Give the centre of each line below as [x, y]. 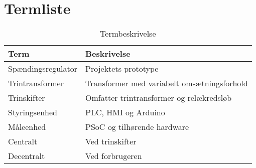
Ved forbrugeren [114, 156]
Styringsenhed [33, 112]
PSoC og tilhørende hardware [137, 127]
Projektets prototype [122, 69]
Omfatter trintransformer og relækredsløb [159, 98]
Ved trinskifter [111, 141]
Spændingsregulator [43, 69]
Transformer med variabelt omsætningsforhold [167, 83]
